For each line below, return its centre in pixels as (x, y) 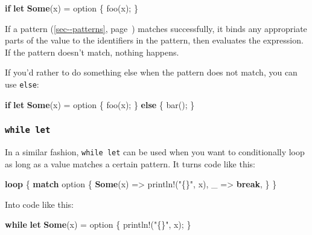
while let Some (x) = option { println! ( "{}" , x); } (98, 224)
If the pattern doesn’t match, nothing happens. (92, 52)
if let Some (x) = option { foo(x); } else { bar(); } (100, 104)
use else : (22, 84)
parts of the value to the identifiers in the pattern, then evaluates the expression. (154, 40)
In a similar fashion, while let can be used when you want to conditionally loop (155, 152)
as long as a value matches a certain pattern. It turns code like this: (130, 163)
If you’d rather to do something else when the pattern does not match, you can (151, 72)
